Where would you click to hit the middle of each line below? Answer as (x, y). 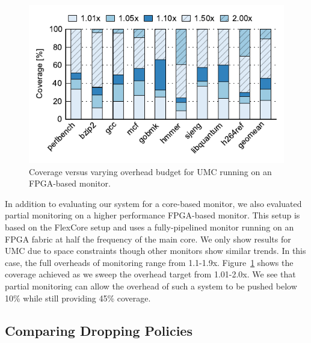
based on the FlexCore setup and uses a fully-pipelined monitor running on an (149, 227)
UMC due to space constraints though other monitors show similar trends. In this (155, 251)
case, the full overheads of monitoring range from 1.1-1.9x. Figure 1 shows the (149, 262)
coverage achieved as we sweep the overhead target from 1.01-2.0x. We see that (150, 274)
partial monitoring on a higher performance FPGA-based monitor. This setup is (152, 215)
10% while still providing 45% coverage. (78, 298)
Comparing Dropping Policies (99, 330)
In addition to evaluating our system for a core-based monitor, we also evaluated (153, 203)
